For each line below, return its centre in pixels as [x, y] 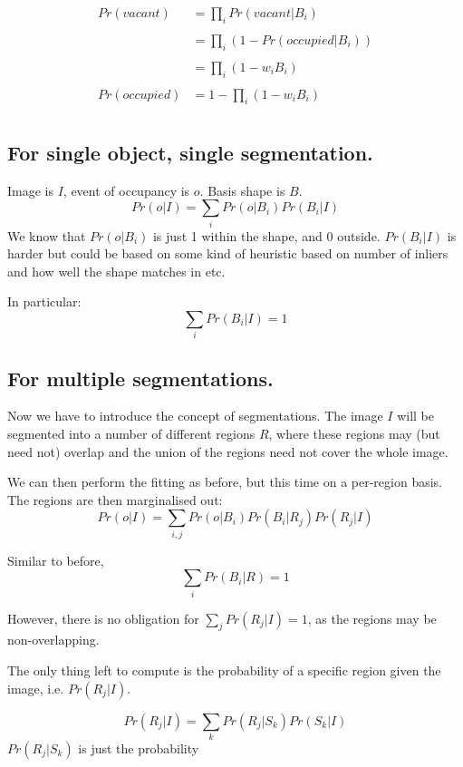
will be [416, 416]
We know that [47, 235]
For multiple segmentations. [140, 378]
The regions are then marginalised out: [115, 499]
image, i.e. [36, 688]
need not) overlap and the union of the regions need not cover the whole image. [228, 451]
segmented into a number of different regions [131, 434]
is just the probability [139, 748]
